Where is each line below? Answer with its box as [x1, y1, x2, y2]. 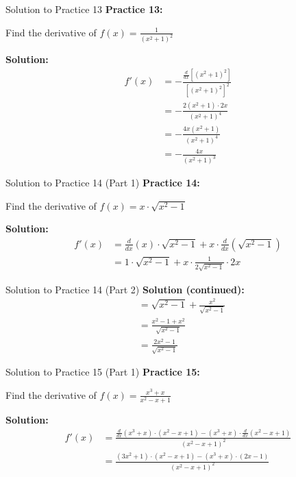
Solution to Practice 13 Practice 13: [5, 2, 163, 16]
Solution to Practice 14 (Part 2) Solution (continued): [5, 282, 245, 296]
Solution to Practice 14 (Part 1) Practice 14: [5, 175, 200, 190]
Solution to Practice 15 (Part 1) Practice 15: [5, 365, 200, 379]
